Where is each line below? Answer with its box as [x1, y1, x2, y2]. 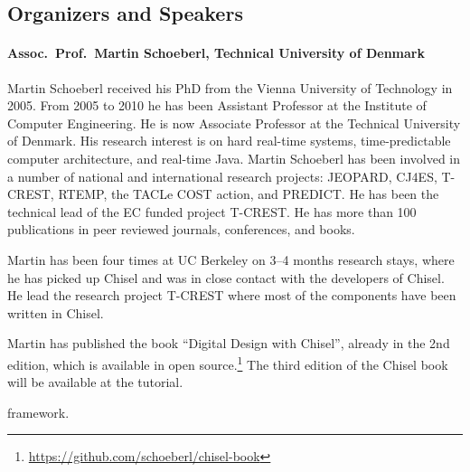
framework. [7, 402, 70, 421]
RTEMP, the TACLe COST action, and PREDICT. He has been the [58, 184, 439, 203]
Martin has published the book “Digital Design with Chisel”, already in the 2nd [7, 334, 450, 353]
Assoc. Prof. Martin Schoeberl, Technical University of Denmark [7, 43, 425, 62]
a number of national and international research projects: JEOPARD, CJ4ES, [7, 166, 437, 185]
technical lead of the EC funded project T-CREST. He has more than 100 [7, 202, 417, 221]
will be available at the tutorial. [7, 373, 183, 392]
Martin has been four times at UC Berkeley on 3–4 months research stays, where [7, 250, 455, 269]
